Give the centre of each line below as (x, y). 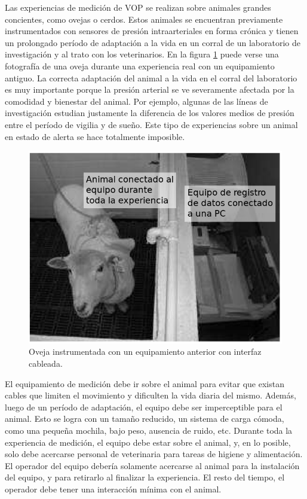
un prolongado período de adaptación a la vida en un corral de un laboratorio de (153, 42)
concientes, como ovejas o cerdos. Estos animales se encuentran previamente (144, 19)
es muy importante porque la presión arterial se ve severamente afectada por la (150, 89)
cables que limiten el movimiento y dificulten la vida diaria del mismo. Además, (151, 395)
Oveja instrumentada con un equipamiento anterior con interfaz (145, 352)
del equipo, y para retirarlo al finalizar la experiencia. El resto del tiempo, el (145, 477)
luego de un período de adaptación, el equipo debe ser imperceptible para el (144, 407)
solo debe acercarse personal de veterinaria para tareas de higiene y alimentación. (154, 454)
